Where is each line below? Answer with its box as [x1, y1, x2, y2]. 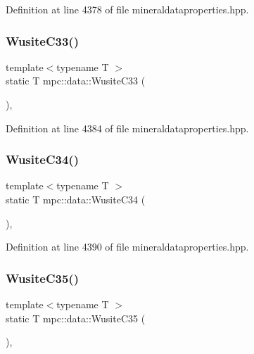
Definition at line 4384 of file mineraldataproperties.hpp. [6, 120, 249, 135]
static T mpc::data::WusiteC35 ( [6, 310, 146, 325]
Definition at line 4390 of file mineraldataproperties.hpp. [6, 239, 249, 254]
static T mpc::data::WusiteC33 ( [6, 73, 146, 88]
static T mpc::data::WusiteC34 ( [6, 192, 146, 206]
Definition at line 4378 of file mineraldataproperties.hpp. [6, 2, 249, 16]
